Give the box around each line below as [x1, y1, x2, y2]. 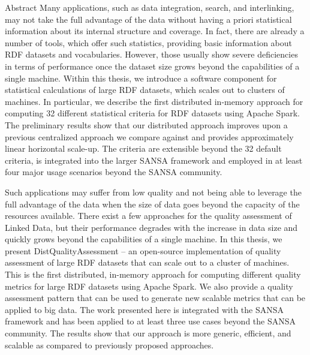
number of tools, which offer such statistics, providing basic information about [5, 36, 292, 49]
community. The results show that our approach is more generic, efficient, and [5, 327, 291, 339]
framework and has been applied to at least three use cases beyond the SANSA [5, 315, 296, 327]
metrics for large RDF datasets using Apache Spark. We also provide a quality [5, 279, 293, 292]
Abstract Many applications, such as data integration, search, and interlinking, [5, 1, 294, 13]
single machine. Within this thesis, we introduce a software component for [5, 71, 277, 84]
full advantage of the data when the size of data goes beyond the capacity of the [5, 197, 300, 210]
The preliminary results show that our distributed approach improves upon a [5, 118, 288, 131]
